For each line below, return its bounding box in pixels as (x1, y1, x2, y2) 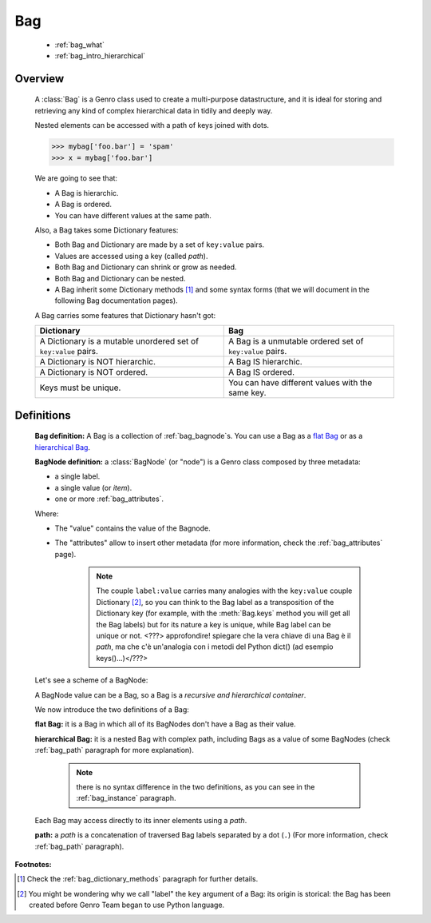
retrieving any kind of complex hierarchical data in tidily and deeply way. (34, 105, 273, 115)
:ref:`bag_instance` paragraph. (76, 794, 176, 803)
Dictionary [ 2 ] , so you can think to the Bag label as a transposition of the (96, 597, 334, 607)
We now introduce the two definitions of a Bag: (34, 705, 189, 714)
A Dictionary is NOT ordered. (39, 367, 148, 378)
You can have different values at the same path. (54, 210, 212, 220)
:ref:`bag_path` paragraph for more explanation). (34, 746, 195, 755)
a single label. (54, 471, 101, 481)
